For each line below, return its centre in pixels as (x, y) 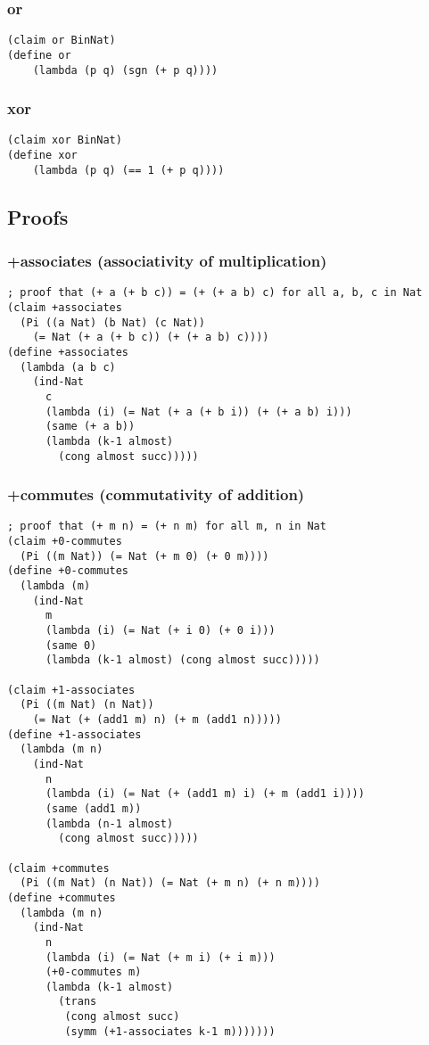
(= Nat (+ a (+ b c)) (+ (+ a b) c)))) (151, 337)
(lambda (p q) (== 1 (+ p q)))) (128, 170)
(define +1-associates (74, 734)
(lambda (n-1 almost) (109, 823)
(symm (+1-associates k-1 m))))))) (170, 1031)
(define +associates (68, 352)
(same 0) (71, 645)
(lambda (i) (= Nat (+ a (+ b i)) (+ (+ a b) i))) (198, 411)
